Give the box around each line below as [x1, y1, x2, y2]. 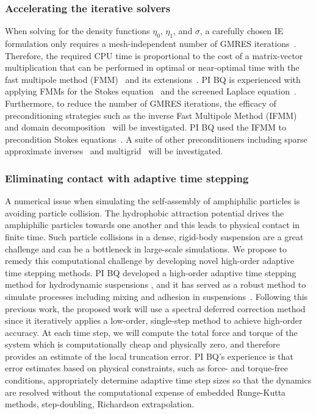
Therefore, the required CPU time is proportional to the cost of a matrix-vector [5, 49, 303, 62]
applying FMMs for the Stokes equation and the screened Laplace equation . [5, 85, 296, 98]
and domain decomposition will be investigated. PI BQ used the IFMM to [5, 121, 286, 134]
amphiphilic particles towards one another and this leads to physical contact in [5, 218, 300, 231]
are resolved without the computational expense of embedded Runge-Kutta [5, 385, 286, 398]
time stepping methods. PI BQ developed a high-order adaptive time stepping [5, 266, 296, 279]
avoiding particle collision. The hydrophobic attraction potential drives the [5, 206, 284, 219]
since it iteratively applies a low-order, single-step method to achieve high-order [5, 314, 303, 327]
